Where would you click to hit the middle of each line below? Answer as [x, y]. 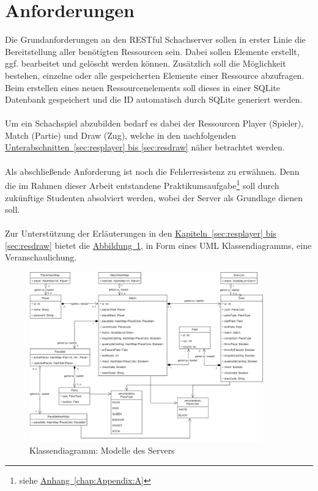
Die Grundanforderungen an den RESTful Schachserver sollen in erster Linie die [155, 39]
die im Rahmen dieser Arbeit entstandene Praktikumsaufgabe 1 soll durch [142, 184]
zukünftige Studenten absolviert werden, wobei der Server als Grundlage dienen [154, 197]
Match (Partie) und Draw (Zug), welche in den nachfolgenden [121, 135]
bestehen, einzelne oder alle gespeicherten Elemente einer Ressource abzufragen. [155, 75]
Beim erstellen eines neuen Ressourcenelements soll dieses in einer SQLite [143, 87]
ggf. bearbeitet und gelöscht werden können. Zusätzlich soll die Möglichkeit [146, 63]
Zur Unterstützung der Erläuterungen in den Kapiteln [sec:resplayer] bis [141, 233]
